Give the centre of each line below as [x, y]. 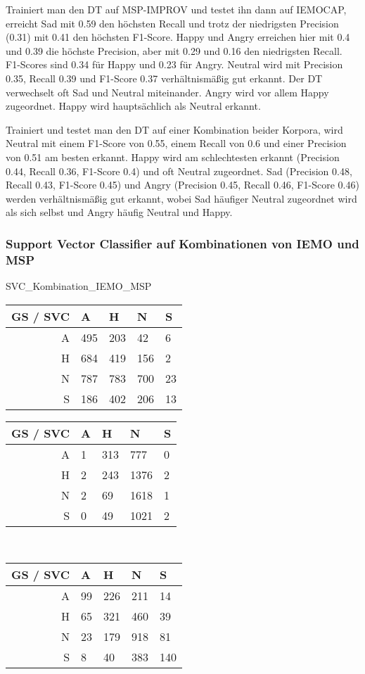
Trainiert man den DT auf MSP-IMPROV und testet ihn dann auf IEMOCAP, [176, 9]
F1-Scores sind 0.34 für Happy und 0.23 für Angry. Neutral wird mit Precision [174, 64]
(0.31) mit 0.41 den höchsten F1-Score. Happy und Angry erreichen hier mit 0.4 [178, 37]
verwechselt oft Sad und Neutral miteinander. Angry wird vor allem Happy [167, 92]
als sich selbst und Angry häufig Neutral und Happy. [119, 212]
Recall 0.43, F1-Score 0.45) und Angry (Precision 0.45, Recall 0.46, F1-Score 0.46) [182, 185]
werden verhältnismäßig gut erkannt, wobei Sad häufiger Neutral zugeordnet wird [181, 198]
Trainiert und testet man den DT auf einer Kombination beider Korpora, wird [174, 129]
